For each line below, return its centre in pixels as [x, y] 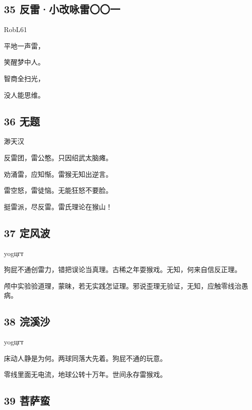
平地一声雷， [24, 45]
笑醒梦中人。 [24, 62]
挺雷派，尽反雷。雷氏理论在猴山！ [58, 206]
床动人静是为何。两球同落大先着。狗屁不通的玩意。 [85, 358]
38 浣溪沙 [27, 321]
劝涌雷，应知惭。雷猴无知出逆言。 [58, 174]
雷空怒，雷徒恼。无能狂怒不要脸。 [58, 190]
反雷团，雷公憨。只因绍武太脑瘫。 [58, 157]
